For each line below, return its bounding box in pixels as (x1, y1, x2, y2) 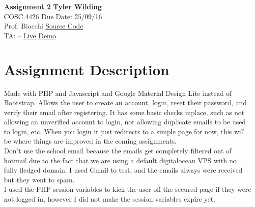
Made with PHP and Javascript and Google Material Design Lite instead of (4, 88, 232, 98)
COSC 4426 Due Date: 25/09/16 (4, 11, 102, 21)
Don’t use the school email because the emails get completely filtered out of (4, 146, 232, 156)
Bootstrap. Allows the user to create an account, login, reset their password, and (4, 97, 247, 108)
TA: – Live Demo (4, 30, 56, 40)
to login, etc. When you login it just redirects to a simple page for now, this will (4, 126, 245, 136)
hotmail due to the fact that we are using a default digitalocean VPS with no (4, 155, 237, 165)
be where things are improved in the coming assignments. (4, 136, 177, 146)
